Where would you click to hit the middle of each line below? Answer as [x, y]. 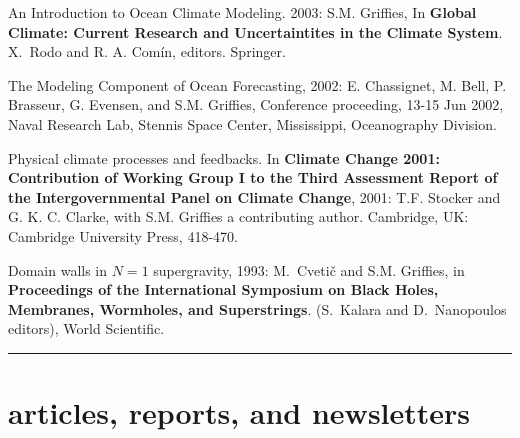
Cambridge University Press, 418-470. [123, 235]
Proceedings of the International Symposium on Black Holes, [223, 289]
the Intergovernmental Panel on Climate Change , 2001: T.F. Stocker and [254, 196]
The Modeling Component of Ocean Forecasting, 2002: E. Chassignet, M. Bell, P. [257, 84]
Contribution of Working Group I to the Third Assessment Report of [253, 177]
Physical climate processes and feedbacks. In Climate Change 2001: [224, 157]
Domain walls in [58, 269]
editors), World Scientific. [86, 328]
